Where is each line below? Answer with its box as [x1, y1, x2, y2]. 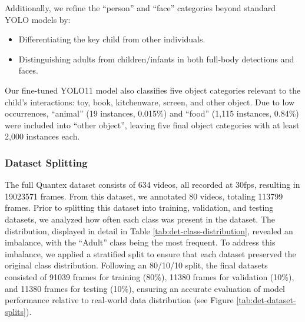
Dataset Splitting [5, 155, 88, 170]
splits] [5, 305, 26, 317]
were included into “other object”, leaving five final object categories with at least [5, 118, 300, 131]
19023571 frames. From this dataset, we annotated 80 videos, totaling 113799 [5, 190, 283, 202]
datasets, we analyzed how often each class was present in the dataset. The [5, 213, 275, 225]
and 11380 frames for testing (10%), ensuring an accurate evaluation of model [5, 282, 285, 294]
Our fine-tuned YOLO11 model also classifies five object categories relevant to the [5, 84, 301, 96]
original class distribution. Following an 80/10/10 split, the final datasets [5, 259, 268, 271]
